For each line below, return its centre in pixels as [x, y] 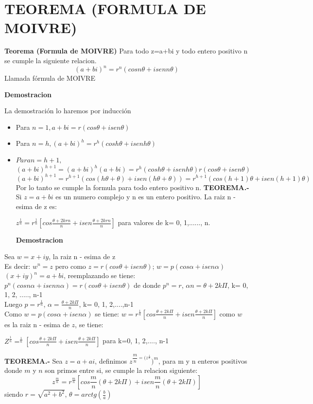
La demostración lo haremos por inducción [68, 111]
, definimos [111, 360]
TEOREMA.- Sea [34, 360]
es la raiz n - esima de [37, 324]
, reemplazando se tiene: [100, 275]
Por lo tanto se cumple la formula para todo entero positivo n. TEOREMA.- [132, 187]
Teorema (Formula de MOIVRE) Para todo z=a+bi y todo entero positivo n [126, 51]
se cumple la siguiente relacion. [51, 60]
